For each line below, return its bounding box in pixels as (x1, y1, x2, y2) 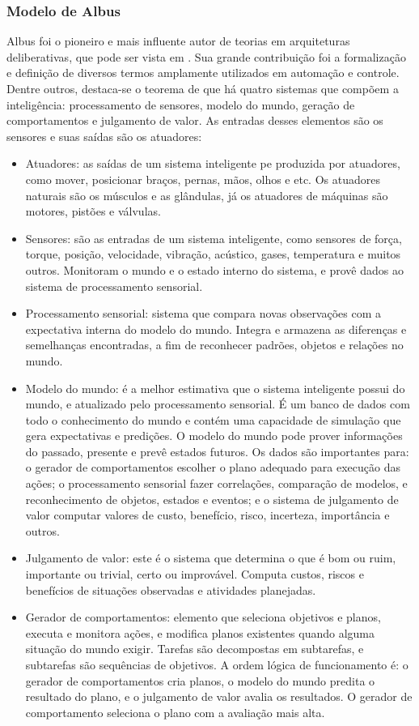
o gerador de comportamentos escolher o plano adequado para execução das (25, 459, 400, 476)
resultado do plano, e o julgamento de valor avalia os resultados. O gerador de (25, 688, 413, 705)
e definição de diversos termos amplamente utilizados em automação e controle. (6, 64, 400, 81)
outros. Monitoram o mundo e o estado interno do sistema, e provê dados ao (25, 261, 404, 278)
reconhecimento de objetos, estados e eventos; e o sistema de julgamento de (25, 490, 399, 507)
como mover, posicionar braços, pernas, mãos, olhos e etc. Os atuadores (25, 170, 380, 187)
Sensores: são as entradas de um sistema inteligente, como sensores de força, (25, 229, 402, 246)
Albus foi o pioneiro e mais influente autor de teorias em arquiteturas (6, 32, 350, 49)
